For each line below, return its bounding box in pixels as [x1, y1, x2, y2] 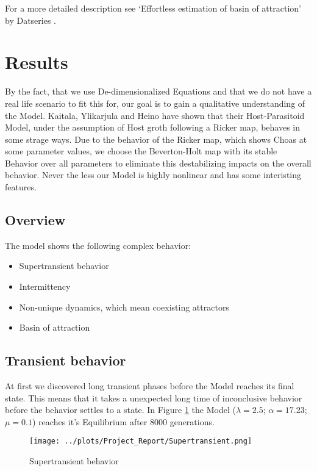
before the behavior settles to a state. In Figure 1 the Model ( [5, 403, 236, 416]
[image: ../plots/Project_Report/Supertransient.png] [29, 437, 252, 446]
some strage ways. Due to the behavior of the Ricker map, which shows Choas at [5, 132, 307, 145]
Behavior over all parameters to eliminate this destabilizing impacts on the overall [5, 156, 312, 169]
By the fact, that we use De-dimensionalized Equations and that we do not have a [5, 85, 312, 98]
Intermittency [19, 280, 71, 293]
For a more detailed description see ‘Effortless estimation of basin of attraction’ [5, 2, 301, 14]
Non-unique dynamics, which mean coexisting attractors [19, 300, 229, 313]
